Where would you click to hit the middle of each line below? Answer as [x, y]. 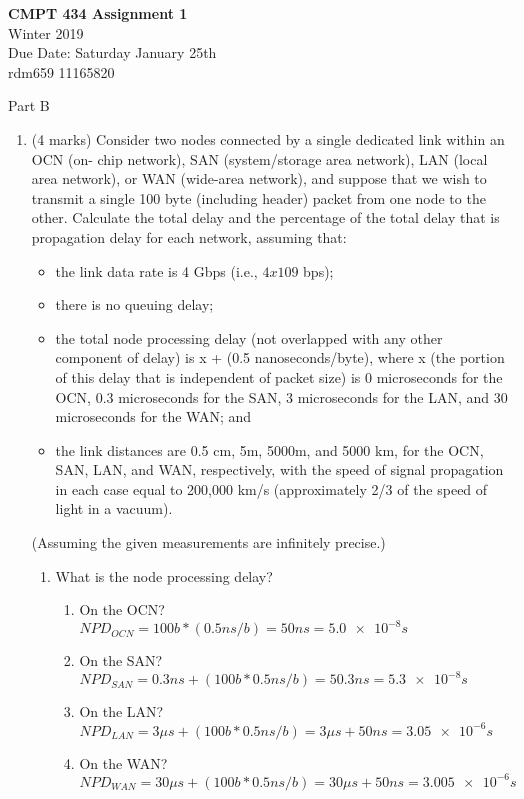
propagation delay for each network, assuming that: [189, 236]
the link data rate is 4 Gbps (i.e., [156, 270]
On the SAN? [121, 660]
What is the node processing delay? [164, 575]
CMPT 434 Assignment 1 [98, 13]
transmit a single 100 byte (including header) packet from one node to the [258, 197]
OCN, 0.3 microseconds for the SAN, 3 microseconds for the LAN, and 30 [281, 396]
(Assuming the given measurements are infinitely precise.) [208, 542]
